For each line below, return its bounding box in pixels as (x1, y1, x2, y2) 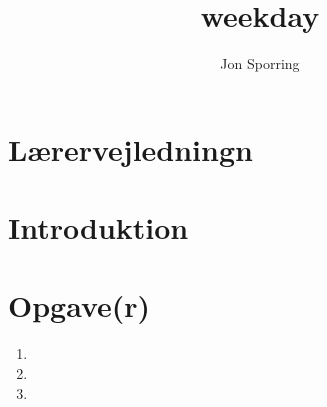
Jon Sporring (220, 53, 300, 74)
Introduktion (8, 207, 189, 248)
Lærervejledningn (8, 128, 253, 169)
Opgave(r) (8, 285, 151, 326)
